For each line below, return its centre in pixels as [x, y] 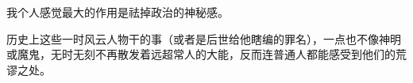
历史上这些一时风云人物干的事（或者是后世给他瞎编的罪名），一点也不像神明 [204, 38]
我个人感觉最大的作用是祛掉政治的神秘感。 [118, 12]
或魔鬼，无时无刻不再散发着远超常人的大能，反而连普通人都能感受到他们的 [201, 54]
